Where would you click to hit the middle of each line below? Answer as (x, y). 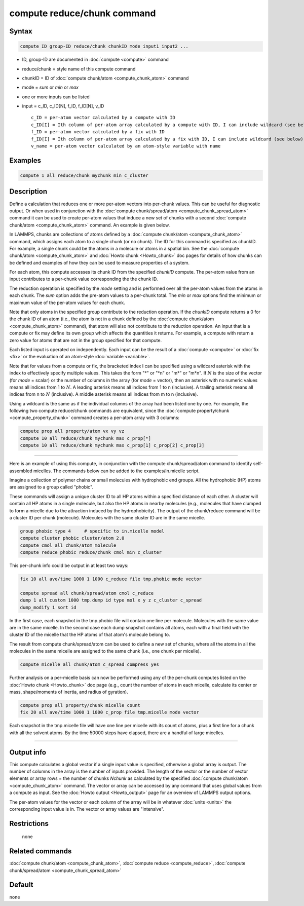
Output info (28, 752)
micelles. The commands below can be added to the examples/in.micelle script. (117, 471)
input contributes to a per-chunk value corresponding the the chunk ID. (84, 279)
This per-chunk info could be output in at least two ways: (69, 565)
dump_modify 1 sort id (48, 607)
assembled (21, 471)
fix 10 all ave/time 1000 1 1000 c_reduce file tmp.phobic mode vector (111, 579)
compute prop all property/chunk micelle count (80, 705)
